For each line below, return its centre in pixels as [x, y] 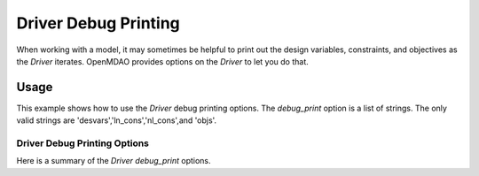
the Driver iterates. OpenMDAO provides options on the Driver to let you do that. [163, 61]
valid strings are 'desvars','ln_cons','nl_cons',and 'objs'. [117, 120]
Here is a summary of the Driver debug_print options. [114, 161]
